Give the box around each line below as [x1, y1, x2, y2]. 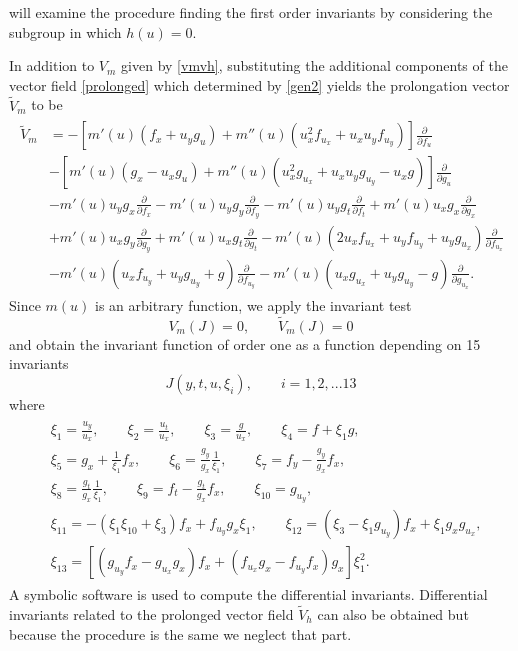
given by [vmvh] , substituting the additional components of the [121, 55, 508, 76]
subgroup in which [9, 21, 122, 42]
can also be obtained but [317, 603, 469, 624]
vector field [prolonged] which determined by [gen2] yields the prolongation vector [9, 74, 510, 95]
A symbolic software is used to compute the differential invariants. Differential [9, 584, 488, 605]
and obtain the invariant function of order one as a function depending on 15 [9, 333, 481, 354]
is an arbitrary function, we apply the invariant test [95, 294, 412, 315]
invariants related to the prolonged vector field [9, 603, 294, 624]
